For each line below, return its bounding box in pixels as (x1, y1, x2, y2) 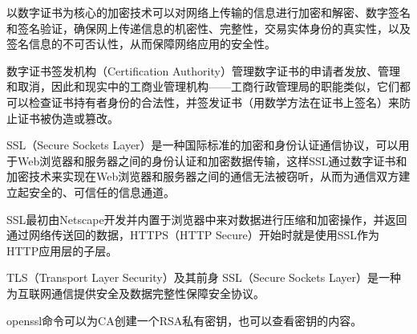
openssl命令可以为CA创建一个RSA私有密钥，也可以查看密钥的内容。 (6, 312, 362, 328)
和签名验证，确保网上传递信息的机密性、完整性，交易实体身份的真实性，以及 (6, 19, 411, 36)
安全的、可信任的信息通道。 (28, 183, 175, 200)
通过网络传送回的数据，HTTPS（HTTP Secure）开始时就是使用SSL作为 (6, 226, 379, 243)
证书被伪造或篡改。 (17, 109, 119, 126)
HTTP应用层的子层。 (6, 242, 118, 259)
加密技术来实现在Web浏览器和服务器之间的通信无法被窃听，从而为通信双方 (6, 168, 399, 185)
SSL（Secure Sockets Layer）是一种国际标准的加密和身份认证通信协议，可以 (6, 136, 399, 153)
